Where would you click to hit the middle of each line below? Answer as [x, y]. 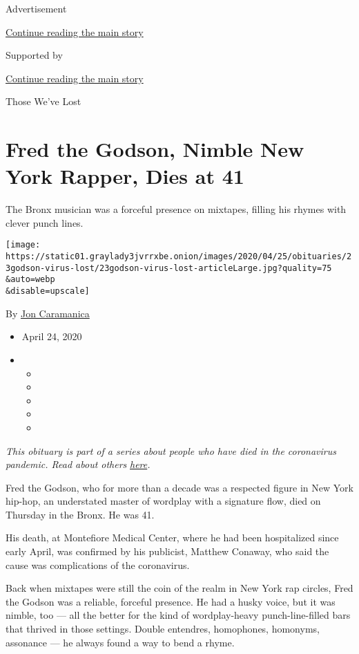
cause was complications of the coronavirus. [98, 564]
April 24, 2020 [52, 336]
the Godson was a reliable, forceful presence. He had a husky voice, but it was [171, 601]
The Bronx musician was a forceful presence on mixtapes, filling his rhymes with [176, 209]
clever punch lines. [45, 222]
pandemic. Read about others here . [78, 464]
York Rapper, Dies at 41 [125, 176]
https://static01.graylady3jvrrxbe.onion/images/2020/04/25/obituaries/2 [179, 257]
